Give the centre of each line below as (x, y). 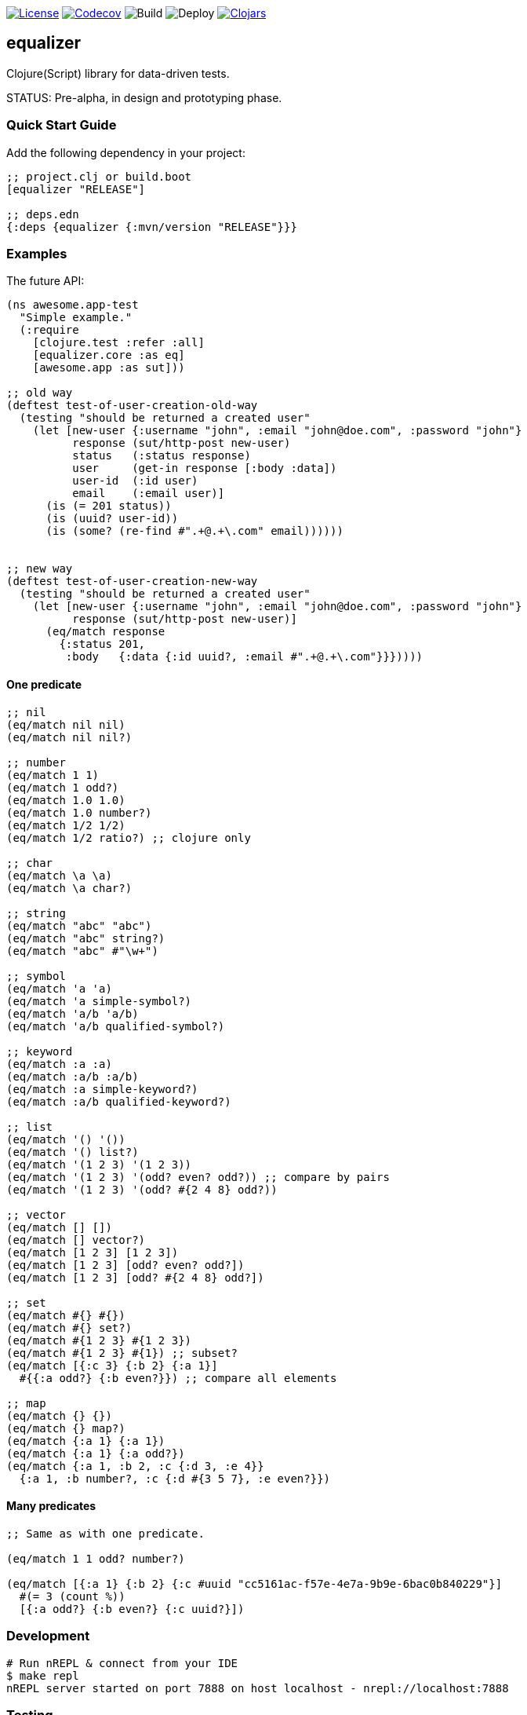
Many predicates (51, 1506)
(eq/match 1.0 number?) (79, 812)
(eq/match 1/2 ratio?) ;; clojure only (129, 837)
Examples (37, 253)
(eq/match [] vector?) (76, 1240)
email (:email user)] (149, 494)
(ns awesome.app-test (73, 305)
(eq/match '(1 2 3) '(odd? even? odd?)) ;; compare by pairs (198, 1177)
